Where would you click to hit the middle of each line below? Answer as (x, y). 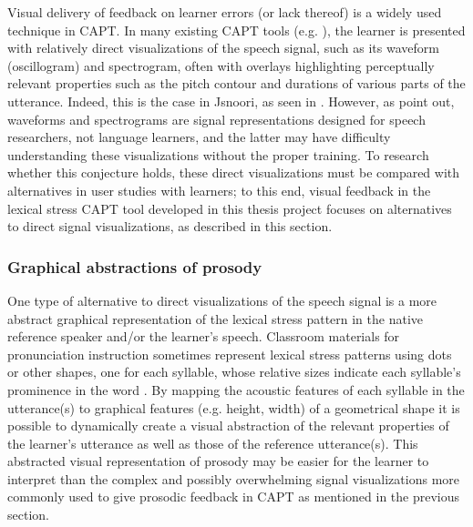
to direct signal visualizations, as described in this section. (170, 226)
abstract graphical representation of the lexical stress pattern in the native (216, 318)
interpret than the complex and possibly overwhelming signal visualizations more (234, 478)
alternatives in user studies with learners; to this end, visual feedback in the (219, 190)
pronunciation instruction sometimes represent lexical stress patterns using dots (230, 354)
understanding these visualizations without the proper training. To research (218, 154)
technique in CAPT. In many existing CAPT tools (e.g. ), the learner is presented (236, 30)
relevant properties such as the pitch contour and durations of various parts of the (236, 83)
